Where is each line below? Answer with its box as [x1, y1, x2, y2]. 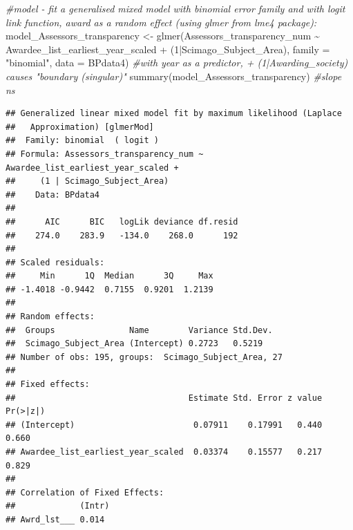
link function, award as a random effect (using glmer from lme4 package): [6, 15, 317, 29]
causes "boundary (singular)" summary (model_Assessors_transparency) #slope [6, 68, 342, 83]
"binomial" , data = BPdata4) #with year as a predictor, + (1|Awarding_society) [6, 55, 348, 70]
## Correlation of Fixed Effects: [6, 487, 164, 498]
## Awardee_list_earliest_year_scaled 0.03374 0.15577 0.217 [6, 447, 323, 457]
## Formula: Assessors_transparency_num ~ [6, 149, 204, 159]
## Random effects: [6, 312, 95, 322]
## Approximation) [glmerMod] [6, 122, 154, 132]
